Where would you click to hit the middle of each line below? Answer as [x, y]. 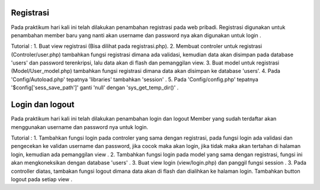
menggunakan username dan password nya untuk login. [79, 127]
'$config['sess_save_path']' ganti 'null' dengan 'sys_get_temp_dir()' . [95, 88]
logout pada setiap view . [41, 179]
